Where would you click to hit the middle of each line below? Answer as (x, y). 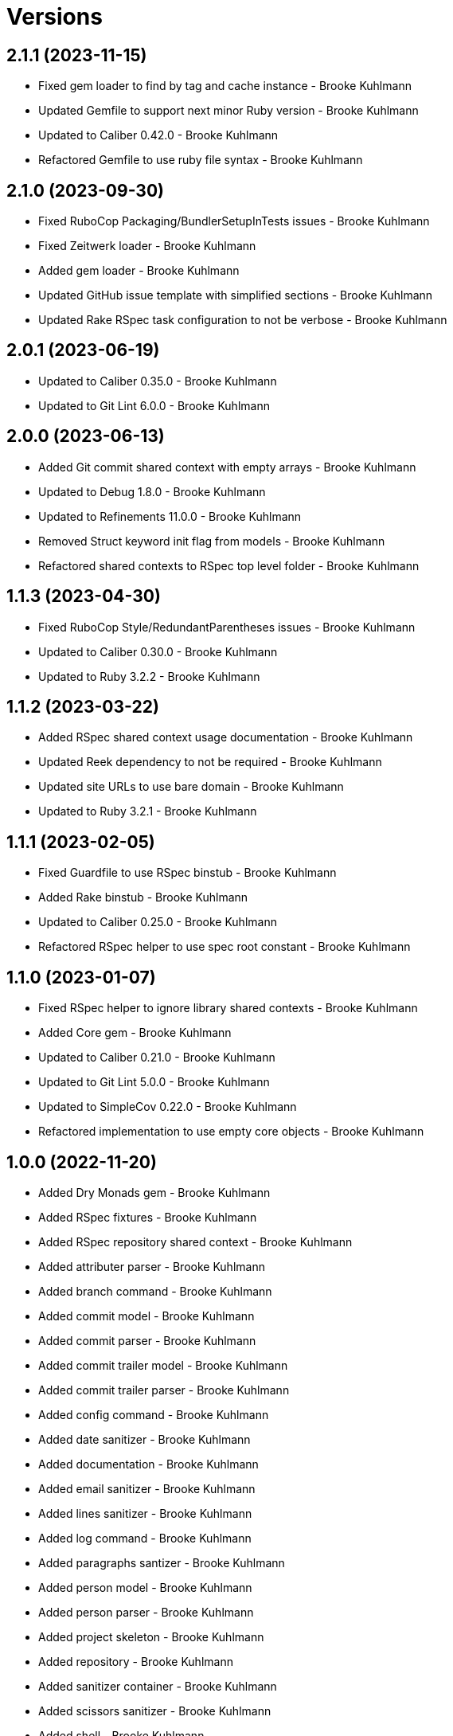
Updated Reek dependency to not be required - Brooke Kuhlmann (210, 762)
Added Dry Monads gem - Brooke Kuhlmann (154, 1192)
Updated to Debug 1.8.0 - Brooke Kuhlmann (152, 491)
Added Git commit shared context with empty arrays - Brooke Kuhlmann (227, 467)
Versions (55, 17)
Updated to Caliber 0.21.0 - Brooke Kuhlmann (157, 1058)
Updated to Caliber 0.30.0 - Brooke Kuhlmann (158, 651)
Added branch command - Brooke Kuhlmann (155, 1291)
